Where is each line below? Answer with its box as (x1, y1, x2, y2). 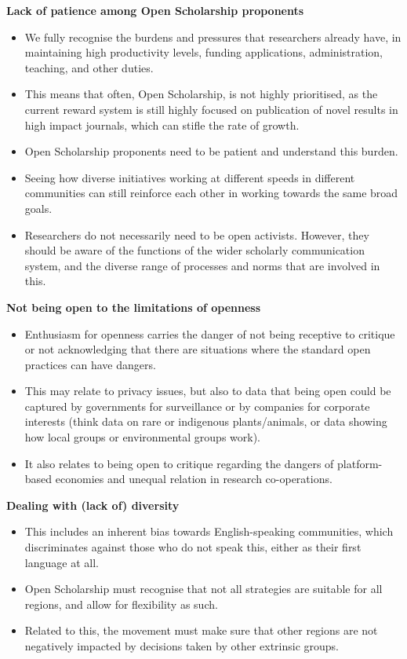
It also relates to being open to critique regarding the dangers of (24, 455, 334, 471)
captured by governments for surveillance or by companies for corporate (24, 397, 370, 414)
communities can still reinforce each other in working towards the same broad (24, 185, 398, 201)
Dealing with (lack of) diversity (6, 496, 180, 513)
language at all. (24, 554, 99, 570)
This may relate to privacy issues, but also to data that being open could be (24, 383, 391, 399)
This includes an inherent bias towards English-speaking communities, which (24, 523, 394, 540)
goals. (24, 200, 53, 216)
